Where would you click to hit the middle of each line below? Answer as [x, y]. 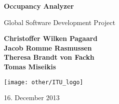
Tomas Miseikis [30, 66]
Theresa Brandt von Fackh [49, 57]
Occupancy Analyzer [39, 6]
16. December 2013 [32, 97]
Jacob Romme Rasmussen [48, 47]
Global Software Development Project [60, 22]
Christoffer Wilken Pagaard [51, 38]
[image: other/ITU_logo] [44, 82]
